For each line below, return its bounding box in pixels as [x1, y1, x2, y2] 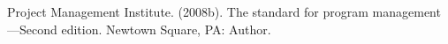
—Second [7, 19, 57, 38]
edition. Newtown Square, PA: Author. [61, 19, 271, 38]
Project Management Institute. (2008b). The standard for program [7, 3, 368, 20]
